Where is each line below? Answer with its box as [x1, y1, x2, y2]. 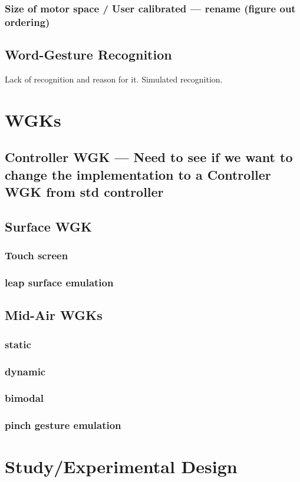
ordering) [5, 14, 50, 29]
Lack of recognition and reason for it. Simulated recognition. [5, 72, 223, 85]
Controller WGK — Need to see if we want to [5, 148, 293, 166]
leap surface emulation [5, 275, 114, 290]
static [5, 336, 31, 351]
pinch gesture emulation [5, 418, 121, 433]
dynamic [5, 364, 46, 378]
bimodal [5, 391, 44, 405]
